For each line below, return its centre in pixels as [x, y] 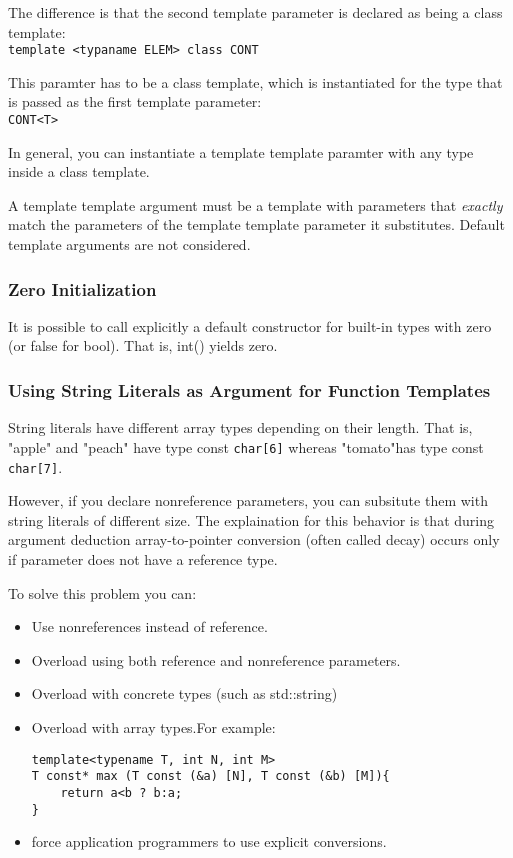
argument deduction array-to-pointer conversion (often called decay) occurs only [254, 539]
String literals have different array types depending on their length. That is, [240, 427]
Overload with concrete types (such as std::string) [184, 693]
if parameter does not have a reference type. [143, 558]
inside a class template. [79, 171]
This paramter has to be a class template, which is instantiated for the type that [255, 81]
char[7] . [35, 466]
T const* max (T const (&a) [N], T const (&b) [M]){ [210, 776]
